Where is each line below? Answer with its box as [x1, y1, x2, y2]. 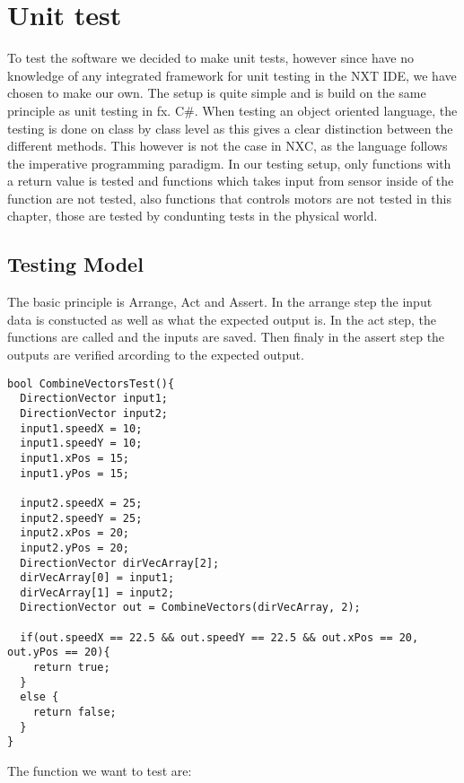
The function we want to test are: [7, 761, 192, 780]
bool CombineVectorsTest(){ [7, 377, 175, 390]
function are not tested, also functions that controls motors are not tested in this [7, 188, 451, 207]
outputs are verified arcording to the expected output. [7, 345, 304, 364]
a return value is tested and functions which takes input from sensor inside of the [7, 171, 454, 190]
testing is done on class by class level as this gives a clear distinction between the [7, 118, 453, 137]
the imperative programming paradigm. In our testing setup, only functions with [7, 153, 451, 172]
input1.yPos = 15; [20, 466, 130, 480]
